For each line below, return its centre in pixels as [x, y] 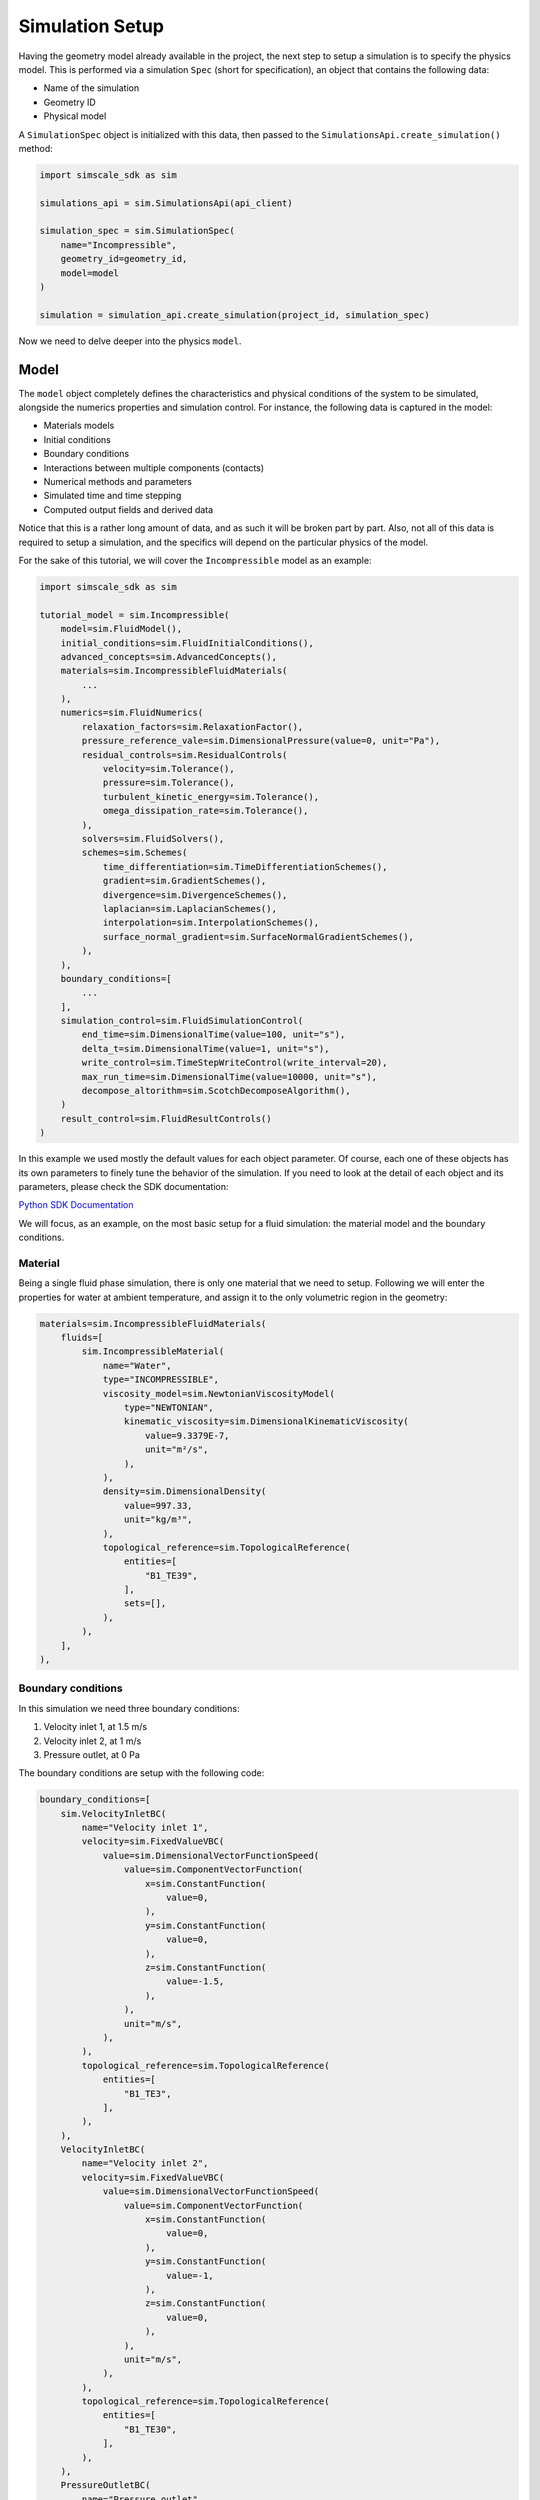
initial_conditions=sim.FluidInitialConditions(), [187, 643]
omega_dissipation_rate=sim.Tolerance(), [205, 811]
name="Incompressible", [118, 244]
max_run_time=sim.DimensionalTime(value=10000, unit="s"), [229, 1076]
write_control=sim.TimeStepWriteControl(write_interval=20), [234, 1063]
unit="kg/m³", [158, 1519]
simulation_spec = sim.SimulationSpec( [137, 231]
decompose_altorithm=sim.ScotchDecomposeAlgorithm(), [216, 1091]
